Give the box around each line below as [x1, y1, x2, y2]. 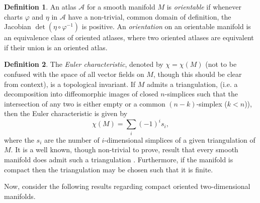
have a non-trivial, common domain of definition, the [68, 11, 231, 22]
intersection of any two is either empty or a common [4, 98, 165, 109]
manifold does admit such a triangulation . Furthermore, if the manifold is [4, 154, 233, 164]
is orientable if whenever [166, 2, 242, 12]
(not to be [205, 59, 237, 69]
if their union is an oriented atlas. [4, 42, 108, 52]
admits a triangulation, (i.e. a [147, 78, 238, 89]
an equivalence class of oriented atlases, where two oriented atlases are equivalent [4, 32, 254, 43]
